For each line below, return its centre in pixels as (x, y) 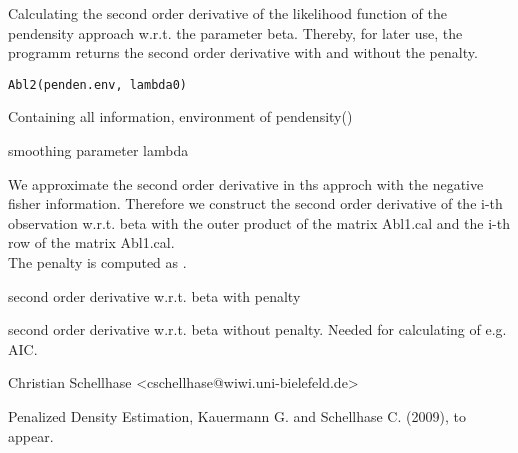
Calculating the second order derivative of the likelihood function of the (227, 13)
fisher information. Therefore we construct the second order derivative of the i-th (255, 203)
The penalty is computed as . (97, 262)
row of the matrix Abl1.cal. (91, 242)
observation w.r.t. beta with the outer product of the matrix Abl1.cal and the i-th (259, 222)
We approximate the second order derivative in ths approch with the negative (246, 183)
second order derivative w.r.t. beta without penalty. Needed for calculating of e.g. (257, 329)
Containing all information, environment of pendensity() (180, 116)
